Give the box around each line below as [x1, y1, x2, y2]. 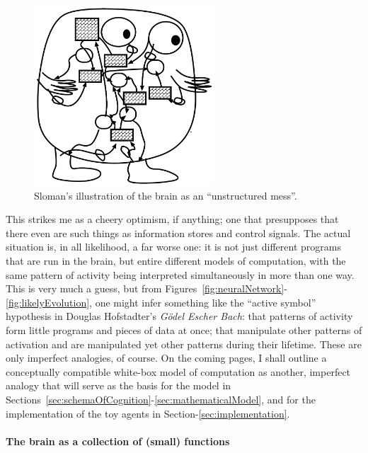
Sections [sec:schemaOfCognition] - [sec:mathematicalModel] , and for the [6, 392, 316, 407]
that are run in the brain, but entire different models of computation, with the [6, 253, 346, 268]
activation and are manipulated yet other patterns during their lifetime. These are [6, 336, 362, 351]
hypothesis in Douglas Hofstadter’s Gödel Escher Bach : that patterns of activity [6, 309, 353, 323]
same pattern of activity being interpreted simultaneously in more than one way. [6, 267, 355, 282]
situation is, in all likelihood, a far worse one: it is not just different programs [6, 239, 341, 254]
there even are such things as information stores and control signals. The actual [6, 225, 351, 240]
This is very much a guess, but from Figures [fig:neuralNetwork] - [6, 281, 287, 296]
